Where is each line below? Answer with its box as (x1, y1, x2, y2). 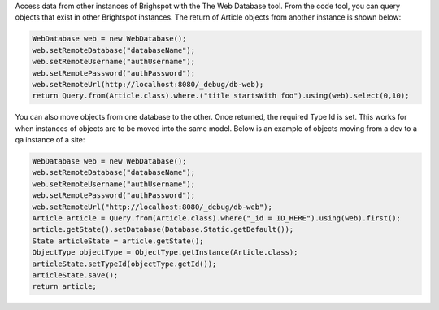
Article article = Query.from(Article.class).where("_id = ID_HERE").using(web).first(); (32, 214, 402, 223)
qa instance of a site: (15, 135, 85, 145)
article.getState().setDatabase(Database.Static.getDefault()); (32, 225, 294, 234)
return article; (32, 282, 98, 291)
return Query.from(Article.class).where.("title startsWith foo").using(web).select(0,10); (32, 91, 410, 101)
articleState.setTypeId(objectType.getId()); (32, 259, 217, 269)
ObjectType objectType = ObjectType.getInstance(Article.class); (32, 248, 298, 257)
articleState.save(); (32, 270, 119, 280)
